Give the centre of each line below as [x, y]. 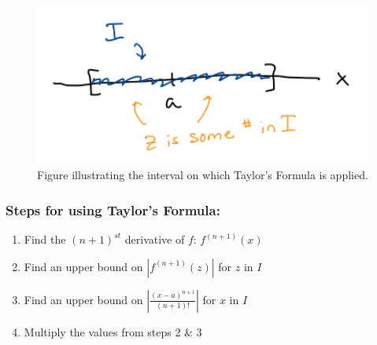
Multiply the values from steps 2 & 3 [113, 331]
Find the [45, 239]
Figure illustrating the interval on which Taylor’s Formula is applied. [203, 175]
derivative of [155, 239]
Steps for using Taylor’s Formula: [113, 209]
